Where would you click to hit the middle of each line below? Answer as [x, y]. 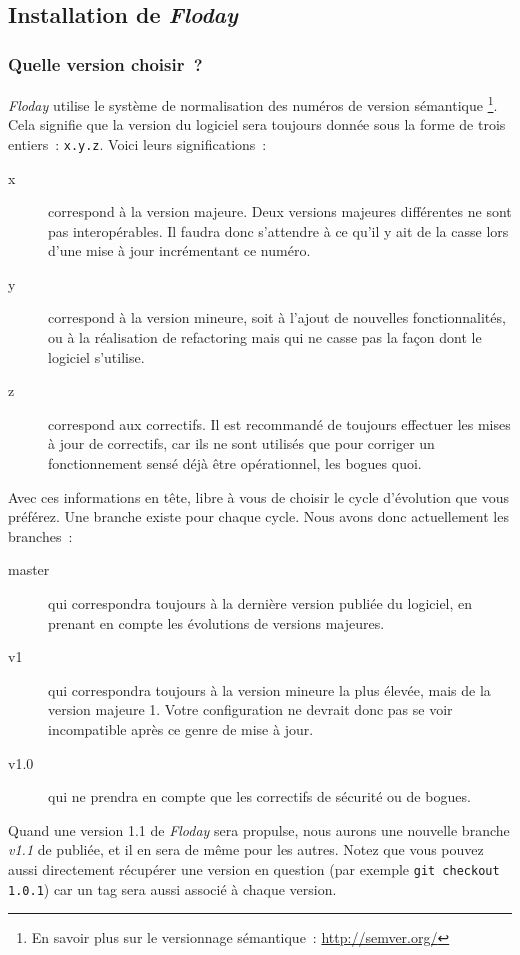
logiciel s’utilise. [96, 356]
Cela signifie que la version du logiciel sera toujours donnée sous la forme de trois [257, 124]
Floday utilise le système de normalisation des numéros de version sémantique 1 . [253, 103]
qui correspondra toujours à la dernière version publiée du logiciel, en [260, 603]
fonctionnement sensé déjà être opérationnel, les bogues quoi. [235, 463]
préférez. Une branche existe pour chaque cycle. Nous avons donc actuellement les [258, 516]
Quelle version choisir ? [105, 63]
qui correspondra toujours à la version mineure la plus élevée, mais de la [269, 689]
